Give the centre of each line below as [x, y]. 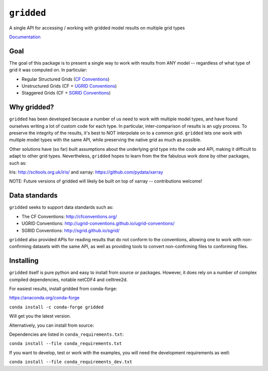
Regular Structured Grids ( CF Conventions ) [66, 79]
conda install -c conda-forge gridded [56, 307]
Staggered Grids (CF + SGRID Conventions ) [66, 93]
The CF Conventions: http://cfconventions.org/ [69, 216]
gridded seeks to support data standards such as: [61, 207]
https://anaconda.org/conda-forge [44, 298]
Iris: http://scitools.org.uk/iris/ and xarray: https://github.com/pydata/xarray [86, 172]
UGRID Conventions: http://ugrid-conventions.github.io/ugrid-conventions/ [98, 223]
